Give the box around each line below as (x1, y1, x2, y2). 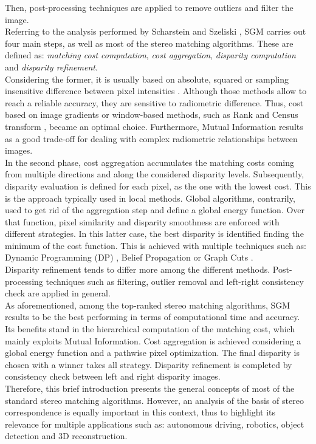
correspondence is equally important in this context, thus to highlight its (5, 406, 276, 418)
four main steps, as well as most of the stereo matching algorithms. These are (5, 36, 294, 49)
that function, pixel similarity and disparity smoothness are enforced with (5, 215, 280, 228)
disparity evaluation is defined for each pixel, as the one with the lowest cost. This (5, 179, 311, 192)
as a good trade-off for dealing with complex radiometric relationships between (5, 132, 298, 145)
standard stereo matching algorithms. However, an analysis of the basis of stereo (5, 394, 304, 406)
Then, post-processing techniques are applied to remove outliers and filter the (5, 1, 294, 13)
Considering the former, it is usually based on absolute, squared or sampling (5, 72, 289, 85)
